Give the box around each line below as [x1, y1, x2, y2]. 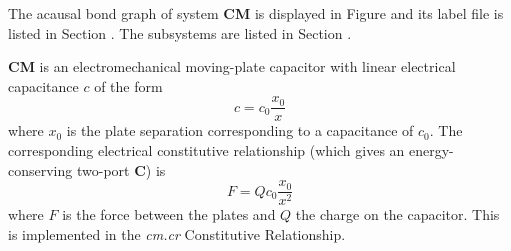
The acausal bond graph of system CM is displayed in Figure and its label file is [8, 3, 504, 23]
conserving [8, 159, 73, 180]
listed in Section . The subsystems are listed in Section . [8, 22, 352, 43]
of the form [94, 75, 163, 96]
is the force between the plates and [62, 204, 276, 225]
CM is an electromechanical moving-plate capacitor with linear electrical [8, 56, 456, 77]
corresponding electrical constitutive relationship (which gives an [8, 140, 405, 161]
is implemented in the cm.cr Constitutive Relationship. [8, 223, 346, 244]
